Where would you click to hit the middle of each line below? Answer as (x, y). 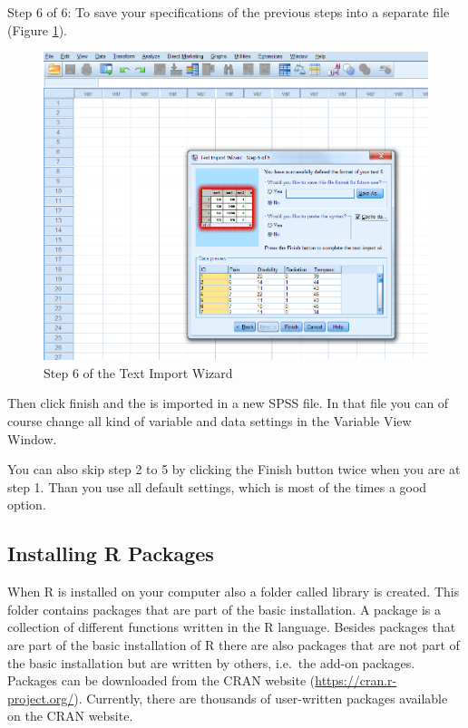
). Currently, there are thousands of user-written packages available (261, 698)
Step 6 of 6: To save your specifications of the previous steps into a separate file (229, 12)
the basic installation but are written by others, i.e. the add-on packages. (211, 662)
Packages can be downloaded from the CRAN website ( (161, 680)
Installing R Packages (111, 553)
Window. (32, 438)
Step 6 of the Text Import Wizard (138, 372)
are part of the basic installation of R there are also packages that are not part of (234, 645)
